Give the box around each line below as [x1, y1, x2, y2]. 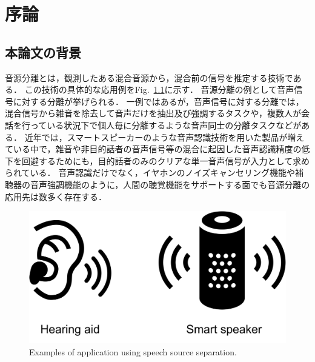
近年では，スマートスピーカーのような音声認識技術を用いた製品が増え [24, 130, 305, 143]
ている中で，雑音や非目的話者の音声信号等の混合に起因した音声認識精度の [5, 142, 302, 155]
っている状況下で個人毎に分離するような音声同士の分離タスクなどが [30, 118, 302, 131]
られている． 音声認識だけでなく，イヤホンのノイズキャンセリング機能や [5, 166, 295, 179]
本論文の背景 [5, 42, 81, 61]
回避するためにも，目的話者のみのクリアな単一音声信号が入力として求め [21, 154, 310, 167]
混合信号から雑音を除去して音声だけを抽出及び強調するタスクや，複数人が [5, 107, 302, 119]
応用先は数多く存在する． [5, 190, 107, 203]
